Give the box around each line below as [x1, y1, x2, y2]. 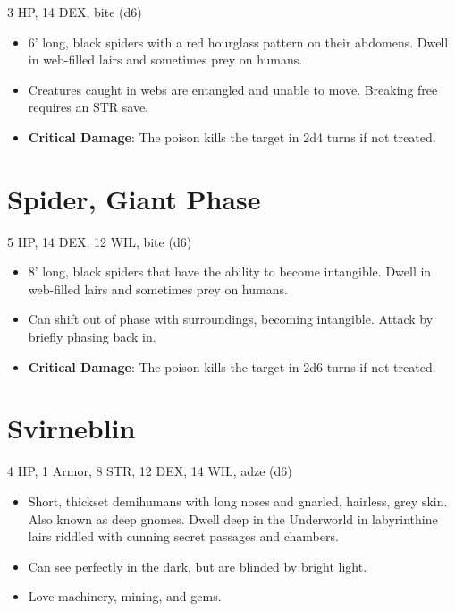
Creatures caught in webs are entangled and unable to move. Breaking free [28, 80, 438, 98]
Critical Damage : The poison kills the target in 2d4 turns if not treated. [28, 127, 436, 146]
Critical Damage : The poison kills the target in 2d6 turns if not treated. [28, 357, 436, 376]
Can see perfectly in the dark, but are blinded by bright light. [28, 556, 367, 575]
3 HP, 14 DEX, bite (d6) [7, 3, 142, 21]
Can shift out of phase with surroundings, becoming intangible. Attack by [28, 310, 434, 328]
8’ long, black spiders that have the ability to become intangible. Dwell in [28, 262, 432, 281]
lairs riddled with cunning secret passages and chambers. [28, 527, 339, 546]
